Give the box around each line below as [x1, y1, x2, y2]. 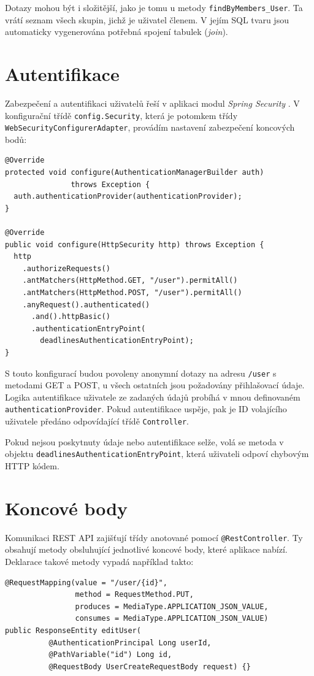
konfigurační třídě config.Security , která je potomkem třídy [5, 109, 238, 121]
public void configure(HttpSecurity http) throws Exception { [5, 240, 264, 249]
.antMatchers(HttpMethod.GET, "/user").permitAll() [22, 276, 238, 285]
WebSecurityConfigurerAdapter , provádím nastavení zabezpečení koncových [5, 121, 295, 134]
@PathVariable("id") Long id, [48, 650, 172, 659]
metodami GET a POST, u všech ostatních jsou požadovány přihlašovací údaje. [5, 378, 305, 391]
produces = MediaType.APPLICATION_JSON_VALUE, [75, 602, 269, 611]
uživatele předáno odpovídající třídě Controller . [5, 415, 190, 428]
